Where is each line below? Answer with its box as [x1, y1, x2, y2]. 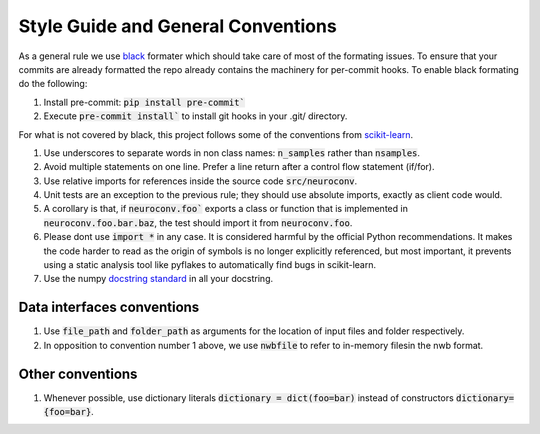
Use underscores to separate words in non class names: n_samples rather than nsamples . [43, 146, 420, 159]
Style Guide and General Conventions [18, 15, 337, 37]
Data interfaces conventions [18, 299, 200, 316]
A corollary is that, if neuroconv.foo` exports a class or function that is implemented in [43, 203, 409, 215]
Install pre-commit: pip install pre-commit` [43, 96, 245, 108]
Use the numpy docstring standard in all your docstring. [43, 273, 274, 285]
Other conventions [18, 365, 138, 382]
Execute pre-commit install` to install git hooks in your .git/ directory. [43, 110, 348, 122]
